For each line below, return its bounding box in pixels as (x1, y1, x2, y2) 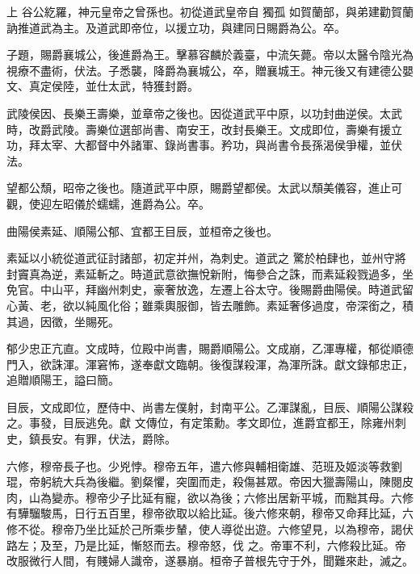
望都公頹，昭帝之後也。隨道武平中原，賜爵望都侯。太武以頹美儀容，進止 (6, 179, 391, 196)
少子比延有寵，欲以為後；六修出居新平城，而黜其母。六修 (107, 488, 414, 505)
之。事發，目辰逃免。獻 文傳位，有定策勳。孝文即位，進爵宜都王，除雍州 (6, 414, 395, 431)
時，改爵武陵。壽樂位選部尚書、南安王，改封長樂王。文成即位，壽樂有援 (6, 120, 391, 137)
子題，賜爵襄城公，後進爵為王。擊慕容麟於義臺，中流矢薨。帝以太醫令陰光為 (6, 46, 414, 63)
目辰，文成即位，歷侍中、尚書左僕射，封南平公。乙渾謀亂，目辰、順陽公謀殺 (6, 398, 414, 415)
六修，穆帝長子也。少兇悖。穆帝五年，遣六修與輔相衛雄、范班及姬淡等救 (6, 457, 391, 474)
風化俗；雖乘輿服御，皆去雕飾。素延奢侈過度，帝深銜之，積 (96, 296, 414, 313)
